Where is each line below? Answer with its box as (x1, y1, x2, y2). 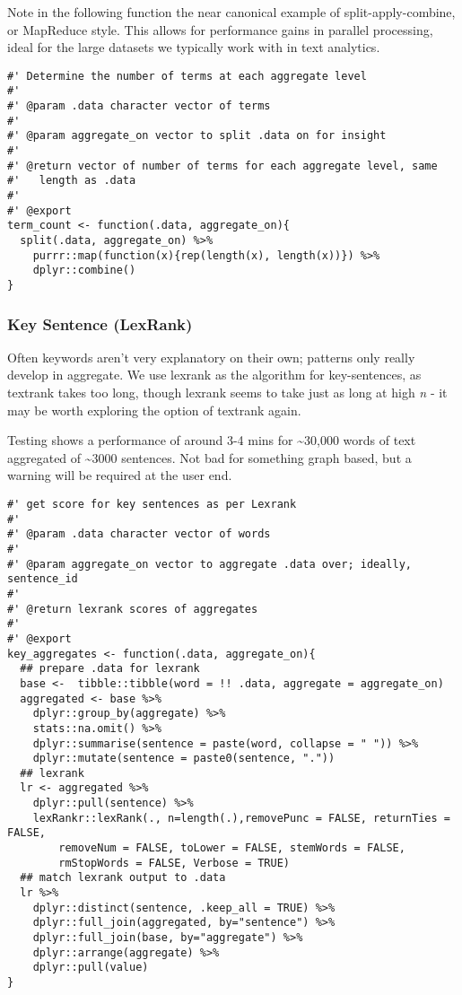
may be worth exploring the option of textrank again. (7, 400, 301, 419)
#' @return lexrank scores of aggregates (7, 602, 258, 615)
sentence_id (7, 572, 78, 586)
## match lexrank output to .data (20, 871, 226, 885)
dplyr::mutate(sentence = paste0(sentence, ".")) (32, 752, 336, 765)
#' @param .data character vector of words (7, 528, 271, 541)
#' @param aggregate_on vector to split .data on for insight (7, 129, 387, 143)
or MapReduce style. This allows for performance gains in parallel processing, (7, 20, 433, 39)
